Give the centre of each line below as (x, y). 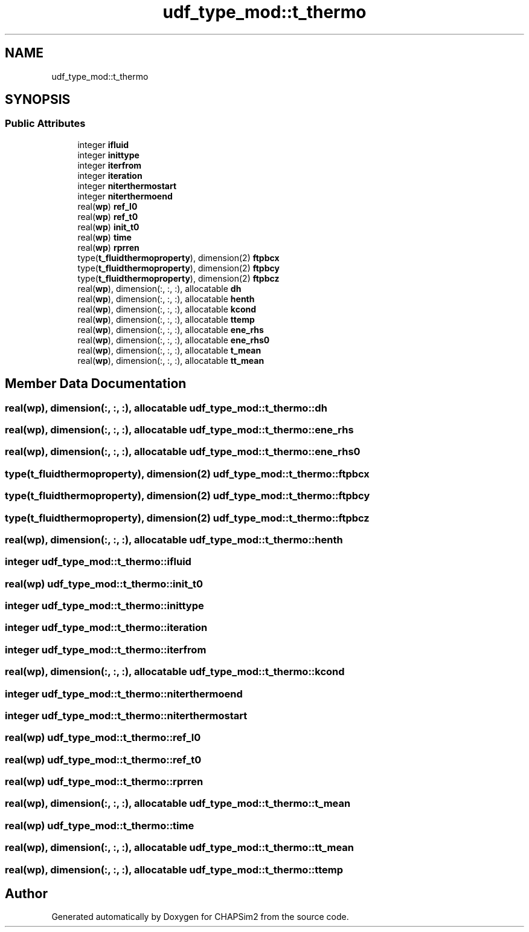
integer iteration (110, 175)
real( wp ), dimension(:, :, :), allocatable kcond (167, 309)
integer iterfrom (110, 165)
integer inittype (108, 155)
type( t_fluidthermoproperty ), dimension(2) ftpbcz (178, 278)
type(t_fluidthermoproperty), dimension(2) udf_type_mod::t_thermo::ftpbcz (187, 518)
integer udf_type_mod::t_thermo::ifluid (98, 562)
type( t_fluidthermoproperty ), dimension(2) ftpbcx (178, 257)
